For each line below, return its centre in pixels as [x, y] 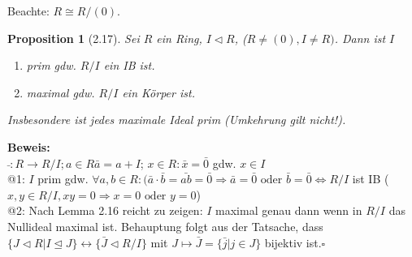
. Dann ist [360, 38]
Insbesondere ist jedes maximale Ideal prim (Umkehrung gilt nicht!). [177, 120]
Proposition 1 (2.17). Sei [74, 38]
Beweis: [29, 146]
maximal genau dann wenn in [289, 210]
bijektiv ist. [293, 242]
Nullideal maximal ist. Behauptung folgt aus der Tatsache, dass [165, 226]
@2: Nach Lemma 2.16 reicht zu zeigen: [105, 210]
